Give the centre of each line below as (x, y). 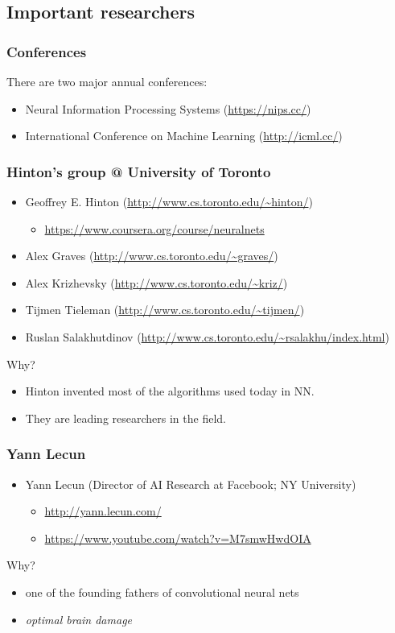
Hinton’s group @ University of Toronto (139, 171)
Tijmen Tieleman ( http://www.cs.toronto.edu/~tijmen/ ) (165, 310)
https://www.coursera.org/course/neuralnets (154, 228)
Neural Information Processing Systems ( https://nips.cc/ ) (168, 108)
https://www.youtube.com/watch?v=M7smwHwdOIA (178, 538)
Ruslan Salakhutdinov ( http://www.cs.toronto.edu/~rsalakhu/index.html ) (207, 336)
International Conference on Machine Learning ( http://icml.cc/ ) (184, 136)
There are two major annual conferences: (107, 81)
